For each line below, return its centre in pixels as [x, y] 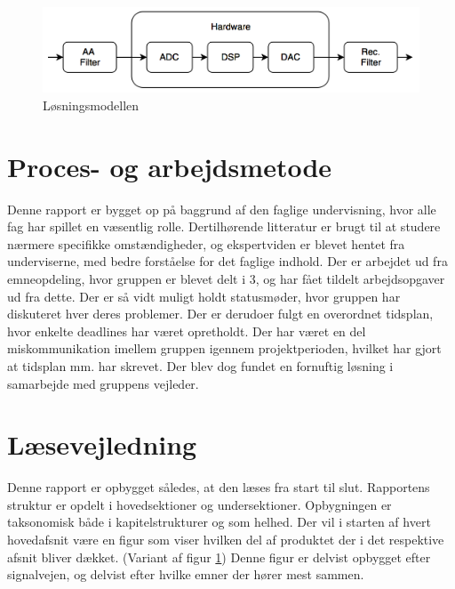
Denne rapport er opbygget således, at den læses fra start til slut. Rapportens [219, 487]
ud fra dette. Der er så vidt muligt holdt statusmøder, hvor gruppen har [204, 296]
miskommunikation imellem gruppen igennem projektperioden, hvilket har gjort [224, 348]
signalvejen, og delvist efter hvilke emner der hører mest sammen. [186, 574]
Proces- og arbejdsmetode [170, 166]
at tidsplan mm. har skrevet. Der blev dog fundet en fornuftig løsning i [200, 365]
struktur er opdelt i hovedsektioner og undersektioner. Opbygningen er [200, 504]
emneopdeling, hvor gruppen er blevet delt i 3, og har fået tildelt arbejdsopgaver [226, 278]
